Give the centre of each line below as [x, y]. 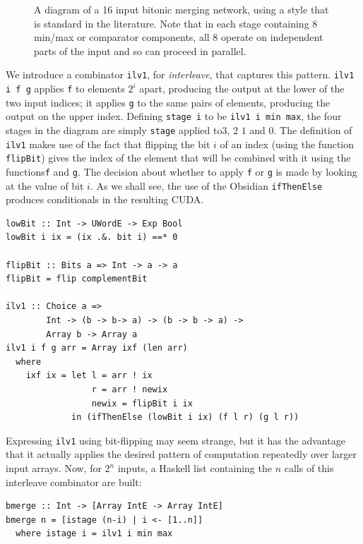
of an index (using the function [287, 144]
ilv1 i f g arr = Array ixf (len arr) [97, 348]
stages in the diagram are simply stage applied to [114, 130]
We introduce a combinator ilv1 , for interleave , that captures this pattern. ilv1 [180, 74]
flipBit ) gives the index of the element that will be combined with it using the [178, 158]
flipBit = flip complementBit [77, 279]
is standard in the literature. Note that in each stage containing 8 [176, 23]
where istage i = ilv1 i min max [94, 534]
